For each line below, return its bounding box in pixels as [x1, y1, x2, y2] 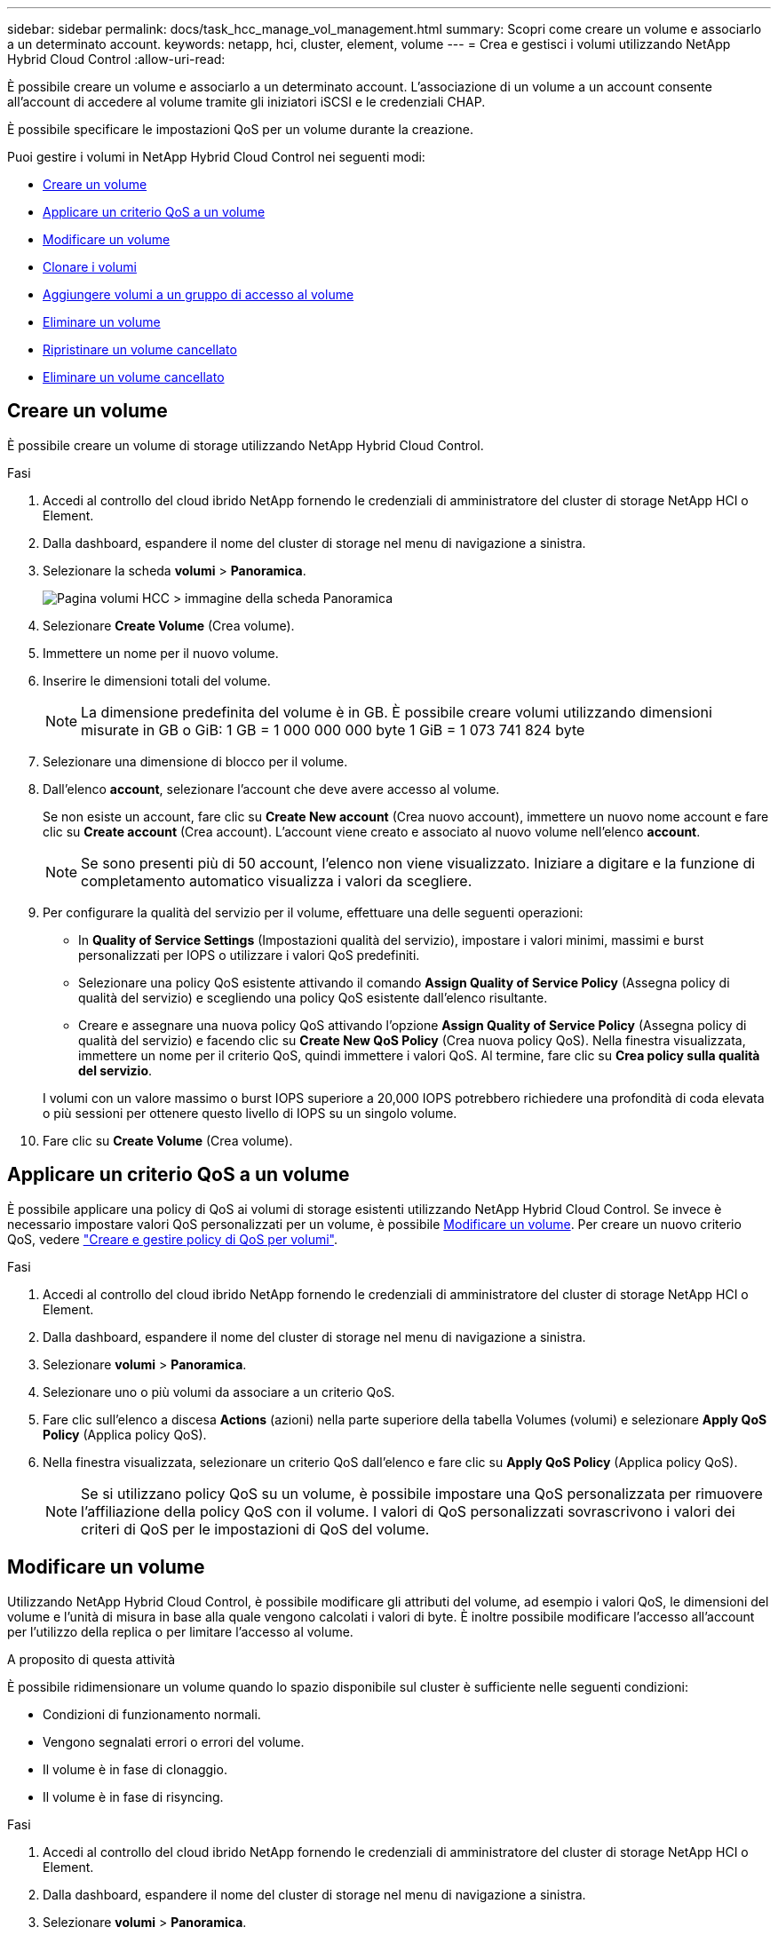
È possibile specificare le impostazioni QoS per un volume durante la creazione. [7, 122, 473, 137]
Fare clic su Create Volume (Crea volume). [43, 1132, 293, 1148]
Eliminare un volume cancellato [43, 369, 225, 385]
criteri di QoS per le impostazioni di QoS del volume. [81, 1519, 430, 1538]
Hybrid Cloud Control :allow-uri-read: [7, 52, 226, 67]
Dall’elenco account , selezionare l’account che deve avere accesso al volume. [43, 781, 500, 797]
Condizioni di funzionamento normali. [43, 1706, 261, 1722]
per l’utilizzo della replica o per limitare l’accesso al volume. [7, 1623, 353, 1639]
